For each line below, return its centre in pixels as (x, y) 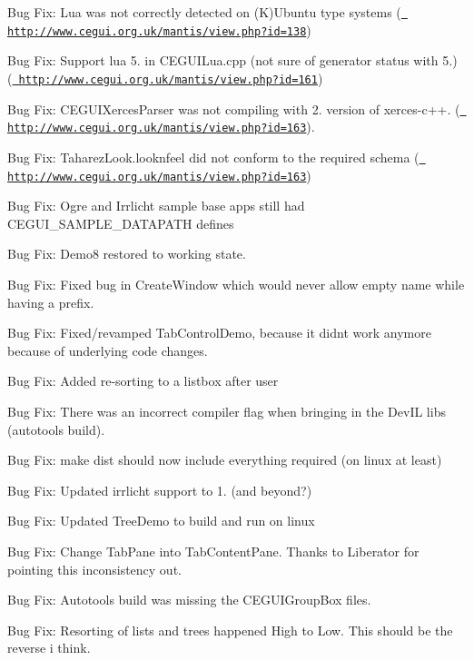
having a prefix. (51, 302)
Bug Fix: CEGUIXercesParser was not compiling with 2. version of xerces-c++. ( (234, 108)
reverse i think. (49, 648)
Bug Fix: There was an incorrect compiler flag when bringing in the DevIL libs (227, 411)
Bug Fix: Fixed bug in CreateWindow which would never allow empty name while (236, 284)
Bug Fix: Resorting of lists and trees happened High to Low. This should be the (230, 630)
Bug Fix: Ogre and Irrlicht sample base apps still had (156, 206)
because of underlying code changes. (108, 350)
